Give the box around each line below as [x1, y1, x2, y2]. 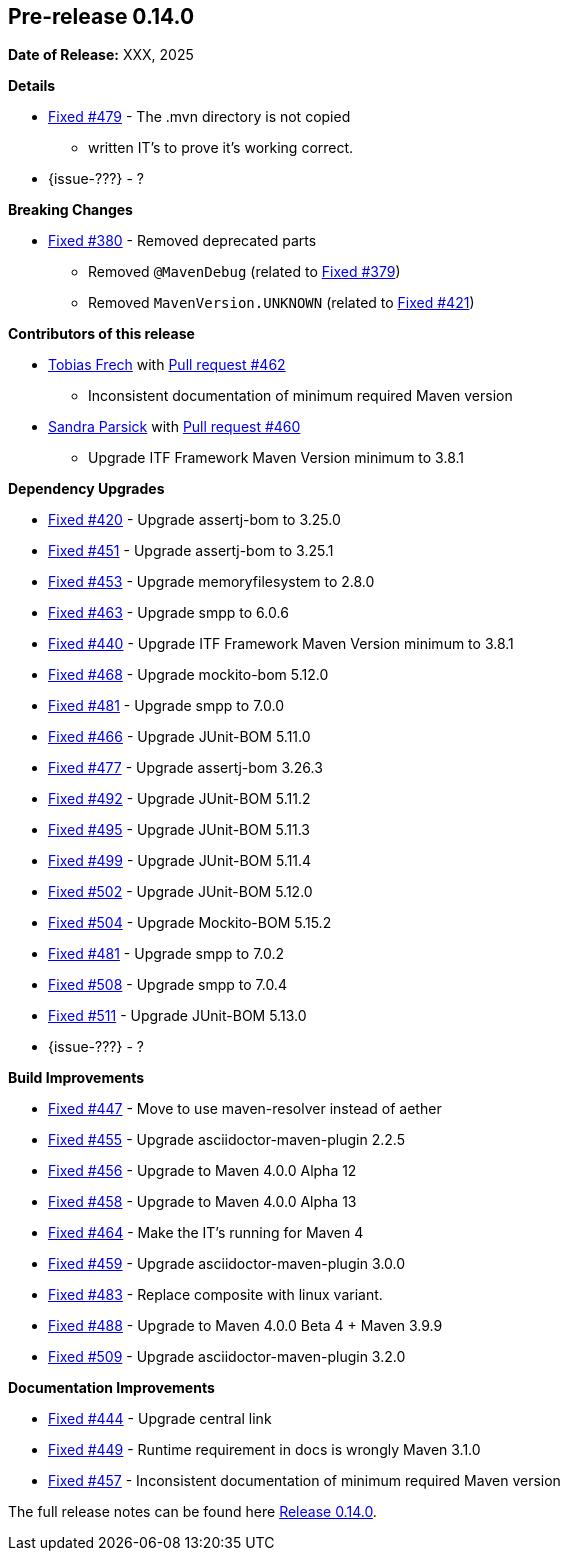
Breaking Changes [8, 201, 133, 219]
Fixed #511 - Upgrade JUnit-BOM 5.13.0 [48, 1007, 307, 1025]
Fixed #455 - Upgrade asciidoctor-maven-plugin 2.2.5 [48, 1131, 405, 1149]
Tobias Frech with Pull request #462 [48, 356, 286, 374]
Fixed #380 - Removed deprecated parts [48, 232, 317, 250]
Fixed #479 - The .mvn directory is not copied [48, 108, 351, 126]
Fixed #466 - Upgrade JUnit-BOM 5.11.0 [48, 728, 311, 746]
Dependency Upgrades [8, 480, 165, 498]
